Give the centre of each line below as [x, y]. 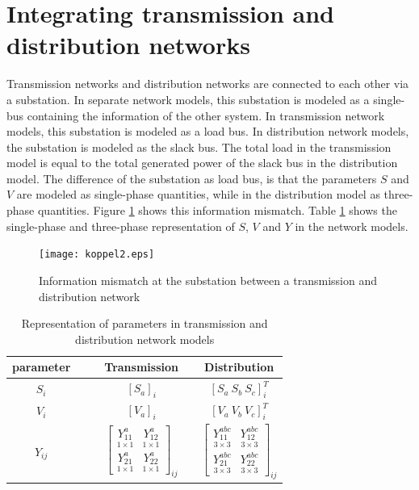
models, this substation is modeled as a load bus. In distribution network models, [208, 131]
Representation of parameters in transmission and [145, 323]
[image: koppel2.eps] [97, 255]
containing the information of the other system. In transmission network [206, 115]
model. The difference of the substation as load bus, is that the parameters [192, 178]
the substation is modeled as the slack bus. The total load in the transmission [199, 147]
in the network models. [352, 226]
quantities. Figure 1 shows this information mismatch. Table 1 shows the [217, 210]
